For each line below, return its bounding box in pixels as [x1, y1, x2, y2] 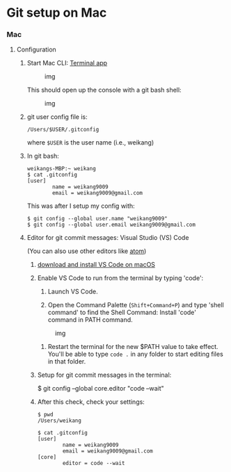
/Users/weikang [37, 417, 81, 425]
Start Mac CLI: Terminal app [26, 59, 108, 67]
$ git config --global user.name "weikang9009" [26, 215, 168, 222]
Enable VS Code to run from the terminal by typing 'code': [37, 274, 204, 282]
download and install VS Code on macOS [37, 261, 156, 269]
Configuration [16, 45, 56, 54]
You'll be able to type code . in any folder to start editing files [47, 350, 223, 359]
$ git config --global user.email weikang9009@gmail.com [26, 221, 196, 229]
